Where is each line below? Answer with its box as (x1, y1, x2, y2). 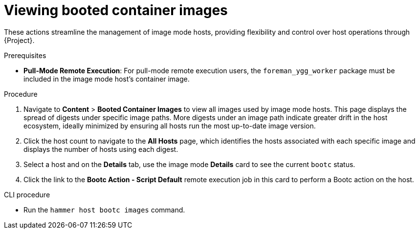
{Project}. (4, 36, 35, 44)
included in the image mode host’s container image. (23, 74, 190, 83)
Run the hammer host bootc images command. (23, 205, 185, 214)
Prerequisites (4, 51, 46, 60)
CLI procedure (4, 190, 50, 199)
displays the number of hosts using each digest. (23, 145, 178, 153)
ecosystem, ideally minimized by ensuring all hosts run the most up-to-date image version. (23, 121, 316, 130)
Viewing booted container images (4, 2, 228, 19)
